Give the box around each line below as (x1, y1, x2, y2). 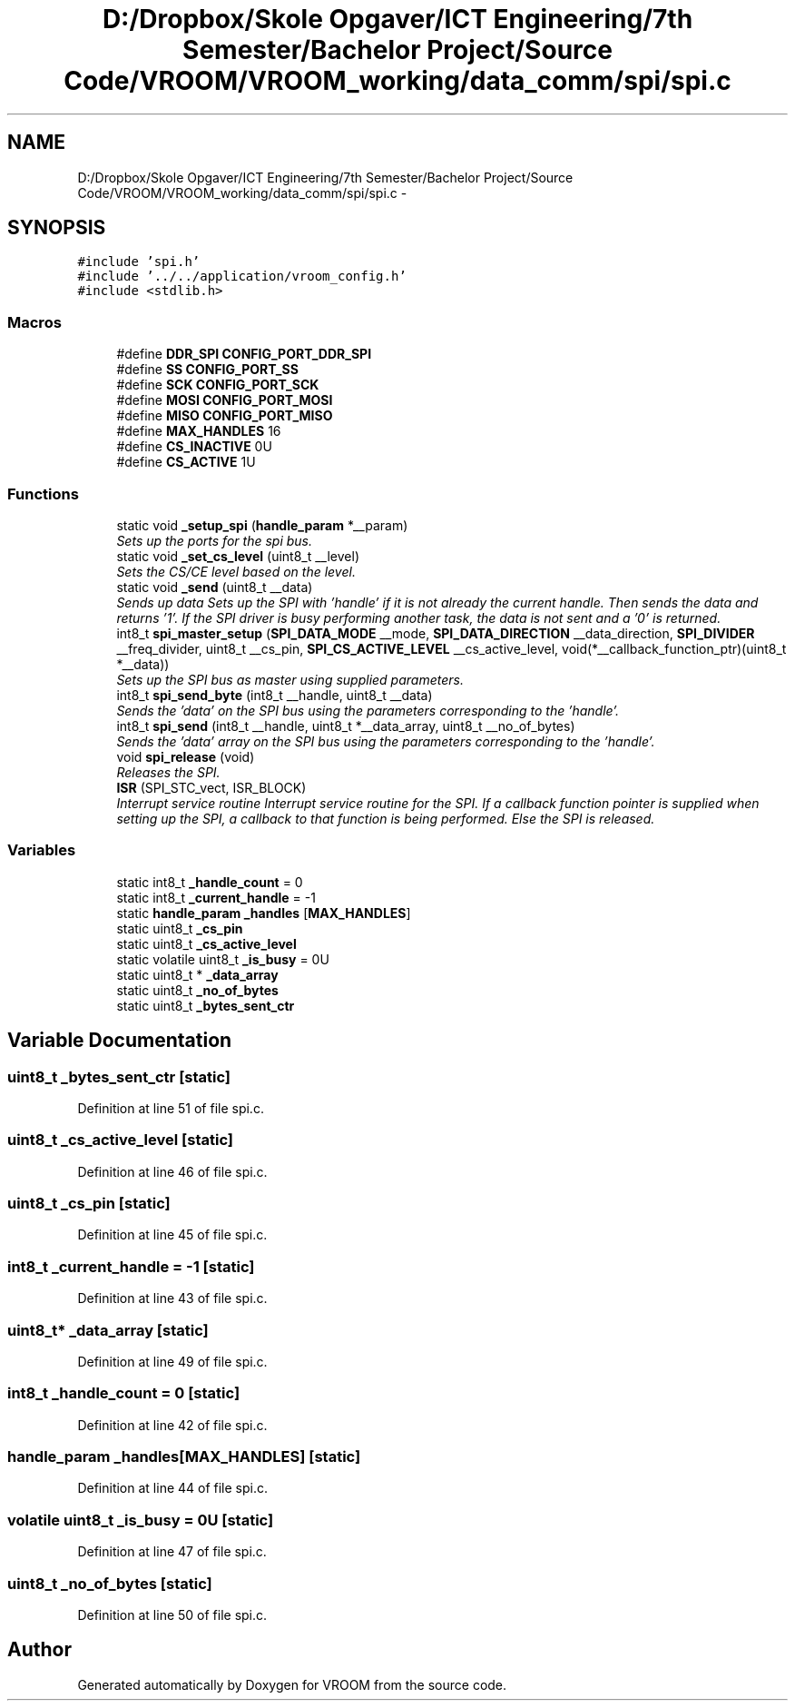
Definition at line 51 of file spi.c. (77, 1100, 264, 1116)
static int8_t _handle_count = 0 (116, 874, 303, 890)
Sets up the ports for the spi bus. (116, 532, 312, 548)
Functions (7, 484, 79, 503)
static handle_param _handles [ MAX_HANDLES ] (116, 904, 411, 921)
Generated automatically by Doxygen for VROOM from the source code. (77, 1676, 507, 1693)
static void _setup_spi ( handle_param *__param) (116, 517, 408, 533)
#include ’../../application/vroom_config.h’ (77, 269, 407, 284)
